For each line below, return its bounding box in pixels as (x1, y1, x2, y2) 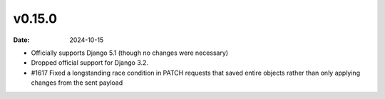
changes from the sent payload (31, 78, 123, 87)
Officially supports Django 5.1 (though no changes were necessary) (31, 48, 228, 57)
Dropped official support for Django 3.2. (31, 58, 149, 67)
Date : (13, 36, 30, 44)
